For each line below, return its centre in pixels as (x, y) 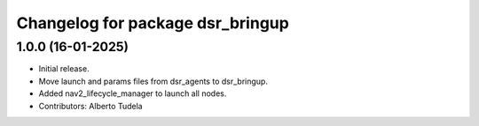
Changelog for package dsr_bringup (153, 23)
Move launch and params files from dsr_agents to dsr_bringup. (153, 81)
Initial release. (64, 69)
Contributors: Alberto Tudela (90, 106)
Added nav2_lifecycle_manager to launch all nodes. (133, 93)
